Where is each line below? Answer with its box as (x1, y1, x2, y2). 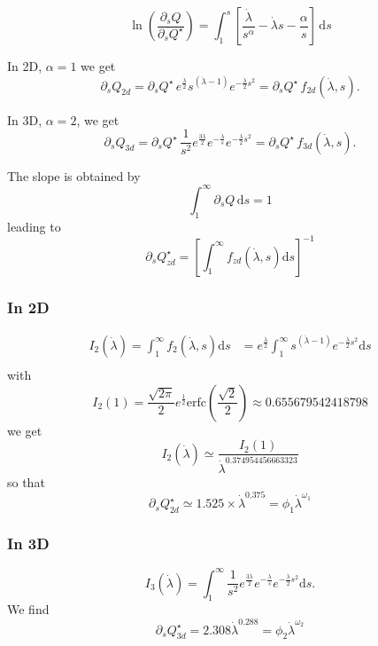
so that (7, 472, 45, 491)
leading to (7, 217, 61, 235)
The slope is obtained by (7, 166, 141, 185)
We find (7, 600, 50, 618)
